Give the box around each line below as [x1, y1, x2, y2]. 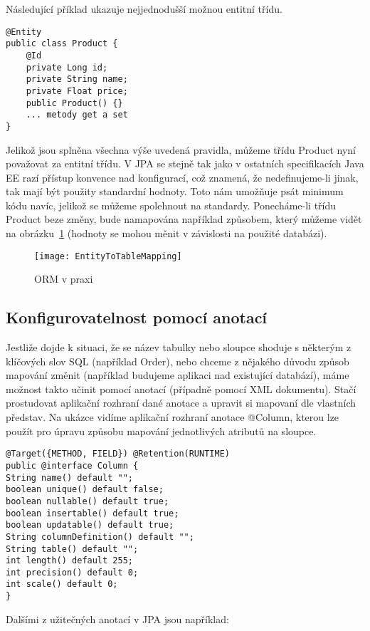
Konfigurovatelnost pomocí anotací [6, 306, 268, 328]
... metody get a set [26, 110, 128, 120]
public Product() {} [26, 98, 123, 108]
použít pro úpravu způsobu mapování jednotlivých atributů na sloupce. [6, 423, 317, 438]
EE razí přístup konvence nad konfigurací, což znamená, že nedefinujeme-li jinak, [6, 170, 359, 184]
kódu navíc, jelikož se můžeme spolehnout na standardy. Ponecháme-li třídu [6, 197, 337, 212]
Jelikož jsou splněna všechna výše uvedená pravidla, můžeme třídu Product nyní [6, 142, 356, 157]
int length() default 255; [6, 556, 133, 566]
